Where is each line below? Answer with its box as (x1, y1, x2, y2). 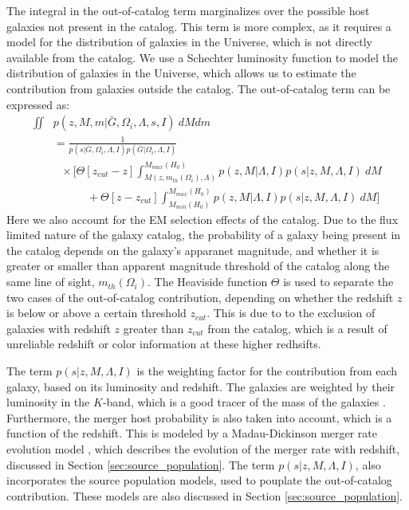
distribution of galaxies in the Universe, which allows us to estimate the (6, 65, 356, 81)
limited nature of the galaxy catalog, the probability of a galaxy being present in (6, 226, 401, 243)
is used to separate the (283, 273, 394, 290)
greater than (123, 320, 184, 336)
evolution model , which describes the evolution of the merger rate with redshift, (6, 441, 400, 457)
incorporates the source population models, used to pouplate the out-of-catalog (6, 472, 392, 488)
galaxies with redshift (6, 320, 111, 336)
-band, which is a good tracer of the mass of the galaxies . (102, 394, 386, 410)
